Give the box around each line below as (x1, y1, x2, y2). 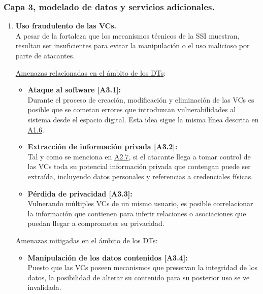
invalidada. (27, 282, 61, 292)
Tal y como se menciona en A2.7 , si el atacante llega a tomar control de (27, 151, 251, 161)
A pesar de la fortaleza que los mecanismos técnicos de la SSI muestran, (15, 30, 240, 41)
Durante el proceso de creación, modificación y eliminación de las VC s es (27, 94, 254, 105)
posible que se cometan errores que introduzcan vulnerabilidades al (27, 104, 236, 115)
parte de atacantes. (15, 50, 75, 60)
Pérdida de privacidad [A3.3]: (27, 188, 133, 199)
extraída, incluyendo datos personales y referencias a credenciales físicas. (27, 171, 253, 181)
